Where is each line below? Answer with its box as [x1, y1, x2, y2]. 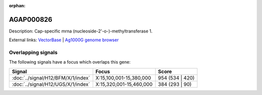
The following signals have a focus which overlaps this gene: [9, 59, 131, 65]
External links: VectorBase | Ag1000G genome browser [9, 37, 119, 43]
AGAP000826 [9, 15, 53, 24]
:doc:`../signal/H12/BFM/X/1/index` [12, 74, 90, 81]
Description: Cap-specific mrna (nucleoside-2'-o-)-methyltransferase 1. [9, 28, 153, 34]
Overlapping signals [9, 49, 58, 56]
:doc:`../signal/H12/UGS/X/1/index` [12, 80, 90, 87]
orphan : [9, 3, 26, 8]
